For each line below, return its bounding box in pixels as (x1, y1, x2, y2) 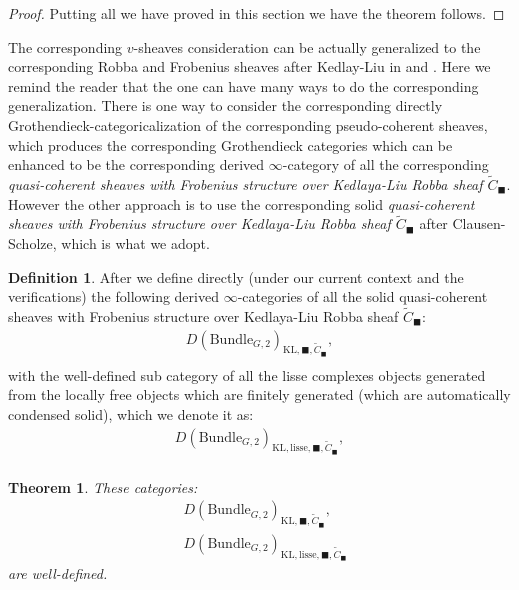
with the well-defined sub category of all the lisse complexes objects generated (8, 364, 486, 385)
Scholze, (8, 232, 57, 253)
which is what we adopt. (61, 232, 210, 253)
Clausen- (452, 213, 506, 234)
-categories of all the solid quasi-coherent (237, 286, 488, 307)
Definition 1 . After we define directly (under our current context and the (8, 266, 464, 287)
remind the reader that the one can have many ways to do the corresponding (8, 75, 479, 96)
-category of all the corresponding (282, 154, 489, 175)
